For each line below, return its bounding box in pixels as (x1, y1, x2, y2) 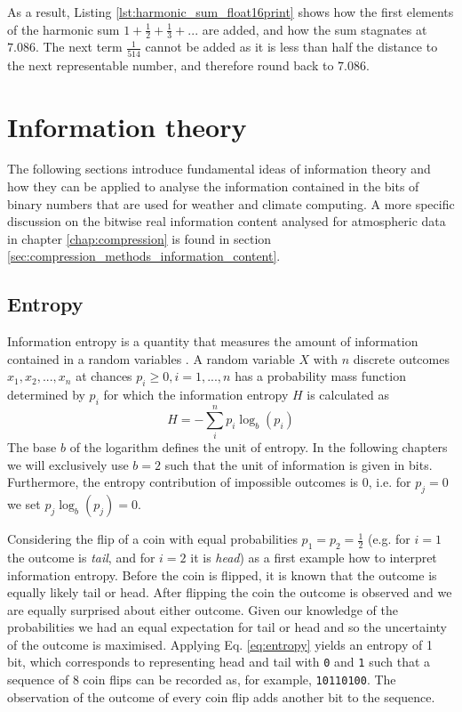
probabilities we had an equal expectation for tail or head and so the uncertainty (7, 618, 448, 636)
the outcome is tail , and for (7, 547, 155, 566)
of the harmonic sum (7, 20, 120, 38)
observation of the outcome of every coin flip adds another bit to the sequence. (7, 687, 435, 706)
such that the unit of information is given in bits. (164, 455, 433, 473)
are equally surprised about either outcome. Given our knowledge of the (7, 600, 398, 619)
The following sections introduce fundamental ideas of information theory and (7, 159, 431, 178)
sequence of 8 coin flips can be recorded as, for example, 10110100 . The (7, 670, 396, 689)
